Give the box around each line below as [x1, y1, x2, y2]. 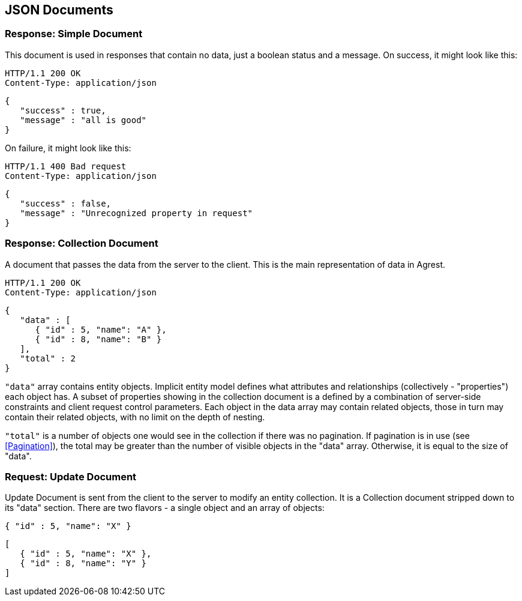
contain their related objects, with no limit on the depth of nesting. [5, 411, 265, 422]
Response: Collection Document [5, 237, 158, 250]
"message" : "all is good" [20, 115, 147, 125]
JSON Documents [5, 2, 113, 17]
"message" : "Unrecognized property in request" [20, 208, 253, 218]
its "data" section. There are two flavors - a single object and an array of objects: [5, 503, 325, 513]
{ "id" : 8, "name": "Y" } [20, 558, 147, 569]
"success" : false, [20, 198, 112, 208]
